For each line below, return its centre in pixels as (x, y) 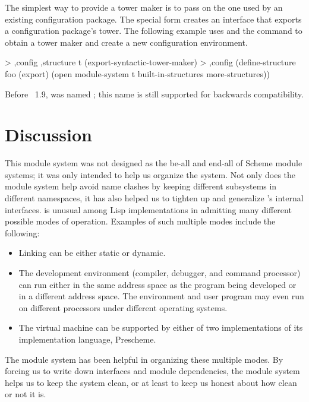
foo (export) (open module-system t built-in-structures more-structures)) (137, 73)
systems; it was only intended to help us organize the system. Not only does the (150, 174)
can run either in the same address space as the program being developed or (157, 284)
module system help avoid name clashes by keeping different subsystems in (141, 186)
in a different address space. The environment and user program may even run (161, 296)
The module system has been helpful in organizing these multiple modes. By (144, 359)
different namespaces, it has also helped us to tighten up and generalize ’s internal (154, 198)
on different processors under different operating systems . (123, 307)
